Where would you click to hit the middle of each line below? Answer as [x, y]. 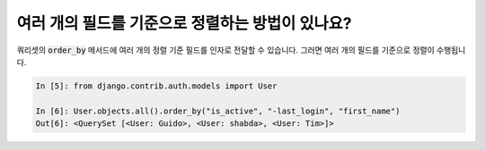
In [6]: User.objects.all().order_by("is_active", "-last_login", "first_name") [218, 111]
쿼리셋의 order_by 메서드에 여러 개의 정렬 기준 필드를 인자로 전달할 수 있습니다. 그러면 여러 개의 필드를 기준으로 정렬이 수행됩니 [241, 50]
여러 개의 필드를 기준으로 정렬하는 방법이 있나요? [184, 23]
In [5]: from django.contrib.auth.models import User [156, 86]
